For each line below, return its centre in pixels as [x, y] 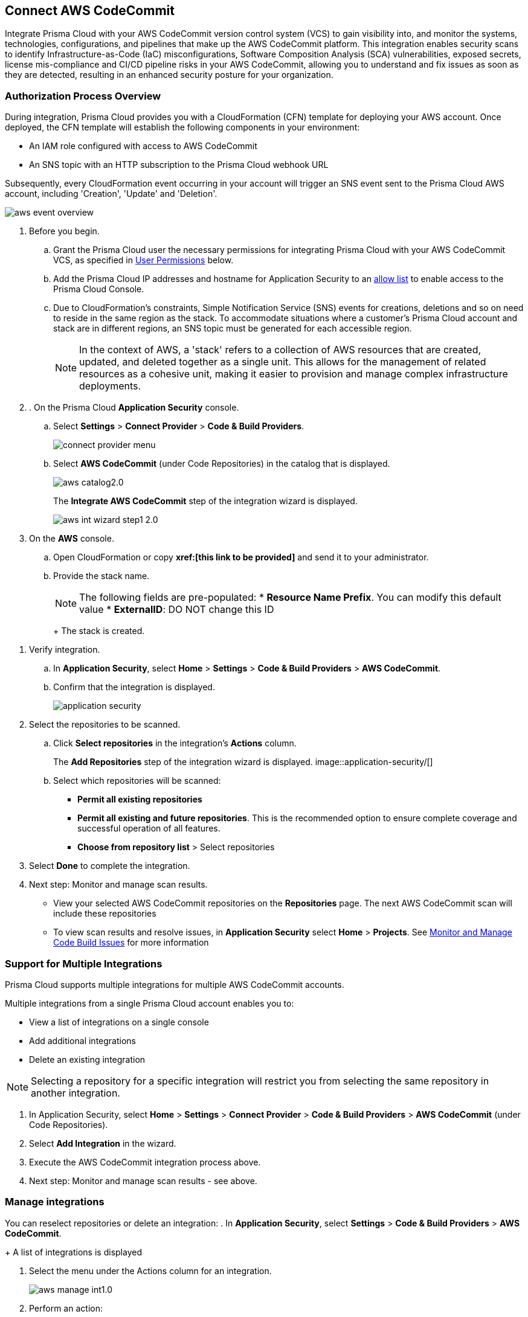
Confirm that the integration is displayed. [134, 687]
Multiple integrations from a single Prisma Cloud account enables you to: [150, 1003]
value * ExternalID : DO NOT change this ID [177, 610]
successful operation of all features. [149, 828]
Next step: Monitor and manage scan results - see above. [143, 1181]
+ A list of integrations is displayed [73, 1252]
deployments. [110, 386]
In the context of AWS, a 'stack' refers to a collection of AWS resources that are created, [280, 350]
